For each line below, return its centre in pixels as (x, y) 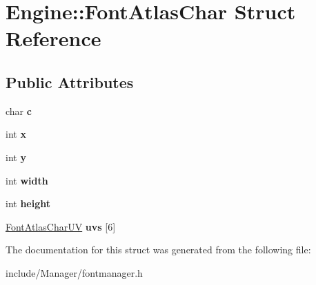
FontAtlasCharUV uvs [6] (61, 226)
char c (19, 110)
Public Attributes (70, 82)
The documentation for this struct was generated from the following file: (158, 250)
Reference (53, 38)
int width (27, 180)
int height (28, 203)
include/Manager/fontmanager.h (74, 272)
